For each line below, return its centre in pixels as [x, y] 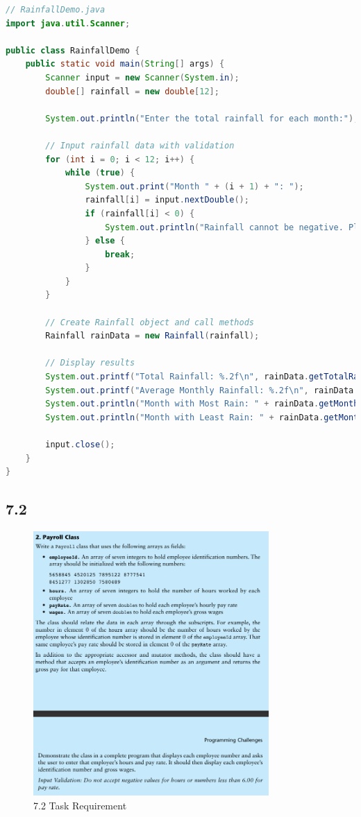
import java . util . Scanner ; [68, 23]
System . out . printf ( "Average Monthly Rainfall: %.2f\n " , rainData [200, 390]
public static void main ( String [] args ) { [125, 64]
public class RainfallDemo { [73, 50]
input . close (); [80, 445]
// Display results [90, 363]
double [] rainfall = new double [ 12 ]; [132, 91]
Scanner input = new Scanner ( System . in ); [142, 77]
